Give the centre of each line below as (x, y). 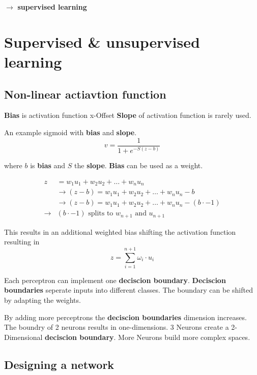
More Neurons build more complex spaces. (184, 337)
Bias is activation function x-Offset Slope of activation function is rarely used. (128, 115)
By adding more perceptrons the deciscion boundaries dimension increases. (125, 317)
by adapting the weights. (42, 300)
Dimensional (23, 337)
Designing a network (59, 364)
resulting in (22, 242)
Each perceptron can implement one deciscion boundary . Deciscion (115, 280)
